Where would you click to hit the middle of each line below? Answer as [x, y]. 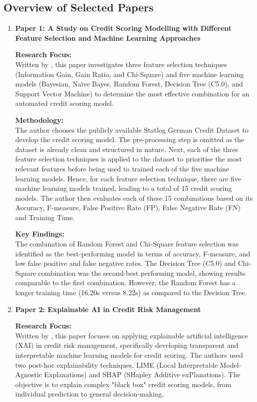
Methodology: [39, 120]
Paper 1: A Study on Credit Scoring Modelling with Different [123, 28]
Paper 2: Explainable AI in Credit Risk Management [108, 309]
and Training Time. [45, 217]
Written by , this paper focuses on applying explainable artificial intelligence [131, 335]
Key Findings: [40, 234]
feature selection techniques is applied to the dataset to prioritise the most [128, 159]
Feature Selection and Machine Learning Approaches [108, 38]
